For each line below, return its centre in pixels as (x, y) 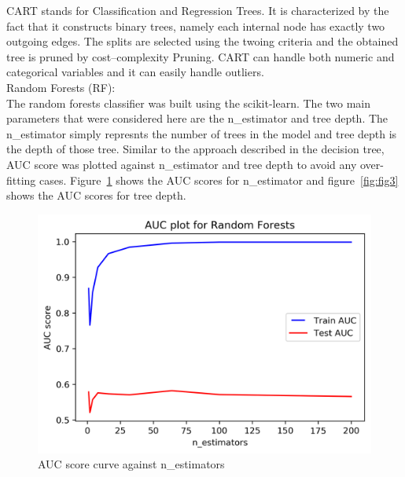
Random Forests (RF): (61, 87)
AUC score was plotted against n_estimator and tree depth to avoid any (182, 164)
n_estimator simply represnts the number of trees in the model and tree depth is (202, 133)
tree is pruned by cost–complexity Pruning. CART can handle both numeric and (201, 56)
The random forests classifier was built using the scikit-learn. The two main (189, 103)
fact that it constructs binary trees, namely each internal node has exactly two (196, 26)
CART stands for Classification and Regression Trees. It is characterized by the (198, 10)
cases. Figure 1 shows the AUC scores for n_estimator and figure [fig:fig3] (219, 180)
